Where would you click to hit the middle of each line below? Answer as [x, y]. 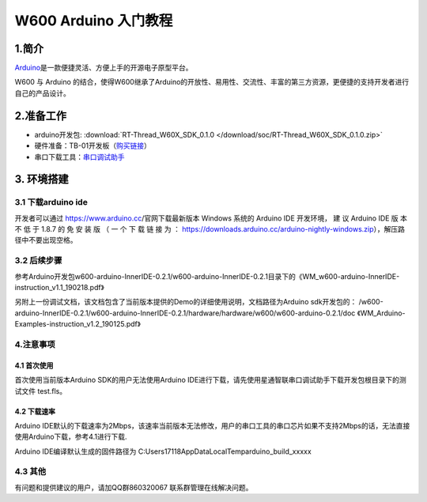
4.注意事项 [35, 344]
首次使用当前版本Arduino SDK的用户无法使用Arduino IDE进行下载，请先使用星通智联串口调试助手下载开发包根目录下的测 [210, 380]
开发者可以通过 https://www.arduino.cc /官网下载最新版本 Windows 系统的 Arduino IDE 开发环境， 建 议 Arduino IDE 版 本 [211, 218]
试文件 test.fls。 [41, 391]
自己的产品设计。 [42, 93]
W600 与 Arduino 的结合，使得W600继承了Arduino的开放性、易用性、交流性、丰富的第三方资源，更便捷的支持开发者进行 [212, 82]
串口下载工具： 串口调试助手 [79, 157]
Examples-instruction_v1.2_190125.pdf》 [78, 324]
